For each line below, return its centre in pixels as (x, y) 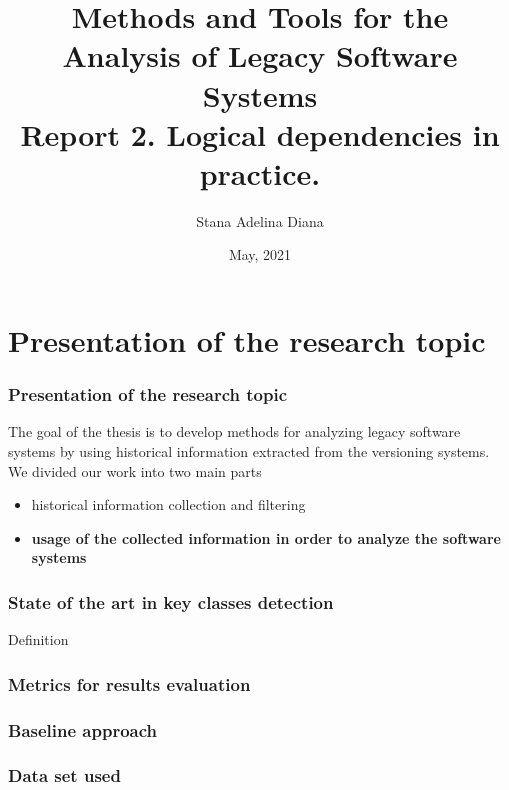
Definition (38, 639)
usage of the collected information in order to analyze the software (266, 537)
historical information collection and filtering (168, 504)
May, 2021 (260, 254)
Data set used (64, 775)
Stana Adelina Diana (260, 220)
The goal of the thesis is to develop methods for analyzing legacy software (234, 431)
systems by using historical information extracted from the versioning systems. (249, 451)
